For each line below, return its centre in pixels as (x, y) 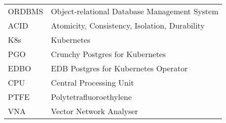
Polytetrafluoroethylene (91, 97)
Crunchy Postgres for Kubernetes (109, 54)
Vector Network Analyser (94, 111)
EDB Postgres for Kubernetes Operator (119, 68)
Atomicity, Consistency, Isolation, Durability (128, 25)
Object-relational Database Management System (135, 11)
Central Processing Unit (93, 82)
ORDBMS (26, 11)
